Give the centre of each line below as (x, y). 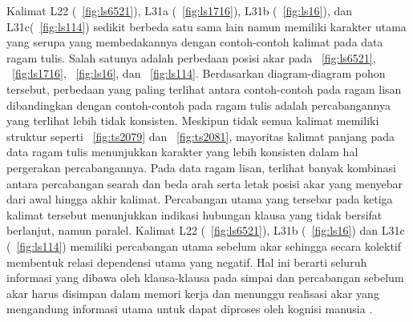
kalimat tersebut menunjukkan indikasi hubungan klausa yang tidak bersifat (194, 214)
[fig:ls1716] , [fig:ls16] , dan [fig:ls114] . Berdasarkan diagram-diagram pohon (199, 73)
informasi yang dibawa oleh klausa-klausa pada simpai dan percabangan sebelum (205, 278)
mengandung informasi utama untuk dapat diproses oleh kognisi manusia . (190, 309)
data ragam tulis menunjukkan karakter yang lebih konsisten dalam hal (182, 152)
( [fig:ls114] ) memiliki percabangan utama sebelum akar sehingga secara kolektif (204, 246)
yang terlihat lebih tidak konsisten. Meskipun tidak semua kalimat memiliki (193, 121)
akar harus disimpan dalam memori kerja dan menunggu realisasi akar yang (193, 293)
